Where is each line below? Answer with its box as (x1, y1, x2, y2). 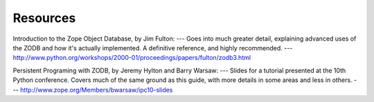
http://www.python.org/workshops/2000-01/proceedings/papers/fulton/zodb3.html (12, 54, 251, 62)
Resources (12, 10, 76, 25)
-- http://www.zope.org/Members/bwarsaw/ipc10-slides (12, 85, 173, 94)
